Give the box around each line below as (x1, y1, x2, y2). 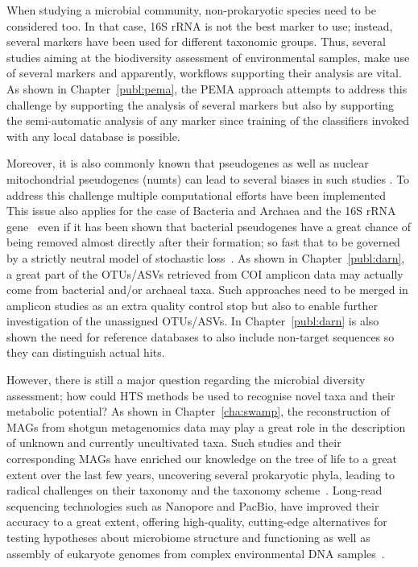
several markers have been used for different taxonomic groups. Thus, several (6, 33, 386, 50)
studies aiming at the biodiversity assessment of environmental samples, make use (6, 48, 410, 65)
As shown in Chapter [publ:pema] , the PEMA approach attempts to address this (6, 80, 408, 97)
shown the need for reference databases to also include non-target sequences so (6, 328, 395, 345)
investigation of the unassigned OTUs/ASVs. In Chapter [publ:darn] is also (6, 312, 379, 329)
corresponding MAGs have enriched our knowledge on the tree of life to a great (6, 450, 398, 467)
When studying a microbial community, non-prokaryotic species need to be (6, 2, 376, 18)
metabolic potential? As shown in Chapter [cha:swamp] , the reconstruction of (6, 403, 391, 420)
